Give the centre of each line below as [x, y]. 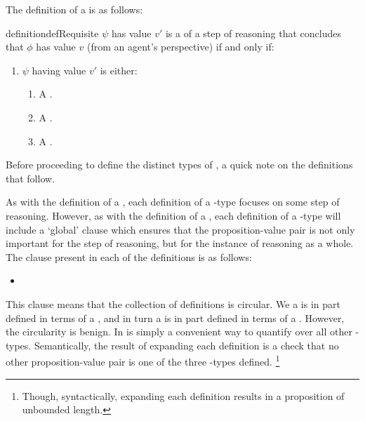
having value [59, 70]
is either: [119, 70]
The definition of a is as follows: [74, 9]
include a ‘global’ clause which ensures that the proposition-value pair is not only [180, 229]
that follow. [31, 178]
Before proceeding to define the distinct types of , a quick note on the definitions [179, 165]
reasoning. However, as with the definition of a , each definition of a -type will [173, 215]
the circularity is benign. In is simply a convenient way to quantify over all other [179, 332]
